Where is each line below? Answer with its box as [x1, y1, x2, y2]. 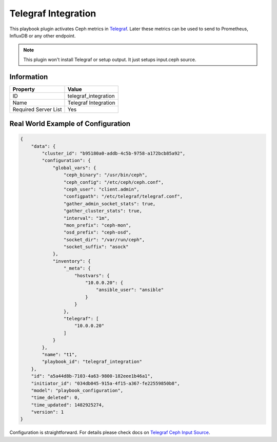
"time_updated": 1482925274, [31, 402, 105, 408]
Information [9, 72, 48, 81]
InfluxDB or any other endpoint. [9, 32, 76, 39]
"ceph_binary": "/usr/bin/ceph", [63, 172, 148, 178]
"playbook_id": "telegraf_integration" [42, 359, 142, 364]
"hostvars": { [74, 273, 110, 278]
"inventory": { [52, 258, 91, 264]
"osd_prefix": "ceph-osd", [63, 229, 132, 236]
